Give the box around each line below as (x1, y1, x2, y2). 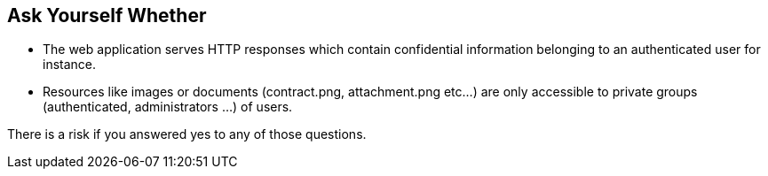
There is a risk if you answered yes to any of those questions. (7, 126, 367, 142)
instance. (43, 57, 97, 73)
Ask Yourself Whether (7, 4, 207, 27)
